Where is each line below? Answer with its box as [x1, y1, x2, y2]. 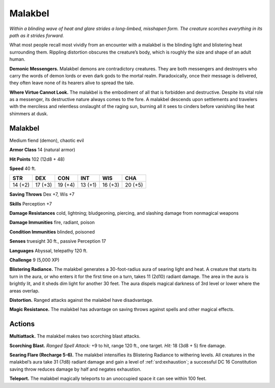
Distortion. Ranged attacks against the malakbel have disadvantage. [9, 297, 154, 303]
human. [9, 56, 25, 62]
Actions [9, 320, 35, 328]
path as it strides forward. [9, 32, 64, 38]
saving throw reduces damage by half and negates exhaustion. [9, 366, 142, 372]
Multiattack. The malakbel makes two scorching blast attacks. [9, 333, 141, 339]
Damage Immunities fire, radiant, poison [9, 219, 95, 225]
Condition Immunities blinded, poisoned [9, 228, 95, 235]
